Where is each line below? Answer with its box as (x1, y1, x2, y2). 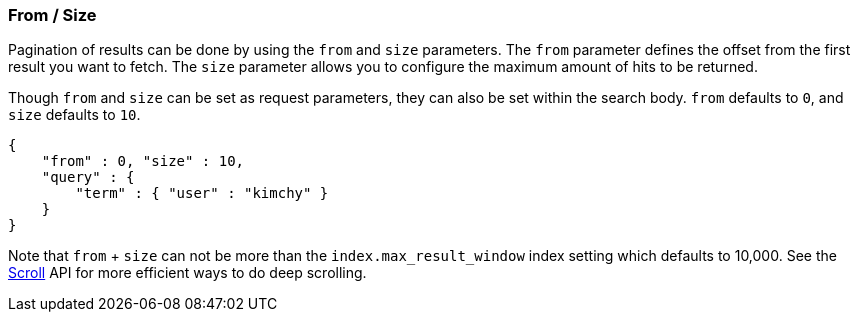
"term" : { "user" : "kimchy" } (75, 185, 329, 202)
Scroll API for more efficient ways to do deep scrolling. (8, 264, 367, 282)
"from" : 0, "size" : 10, (41, 153, 245, 170)
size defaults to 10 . (8, 106, 141, 124)
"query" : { (41, 169, 135, 186)
